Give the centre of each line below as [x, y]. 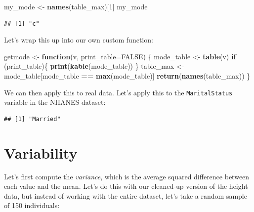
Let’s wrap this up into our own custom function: [79, 40]
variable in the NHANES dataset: [55, 102]
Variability [41, 152]
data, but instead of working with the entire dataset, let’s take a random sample [126, 195]
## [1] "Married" [32, 119]
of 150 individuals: [32, 205]
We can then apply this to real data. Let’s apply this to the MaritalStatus [118, 92]
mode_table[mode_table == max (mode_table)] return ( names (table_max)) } [127, 75]
